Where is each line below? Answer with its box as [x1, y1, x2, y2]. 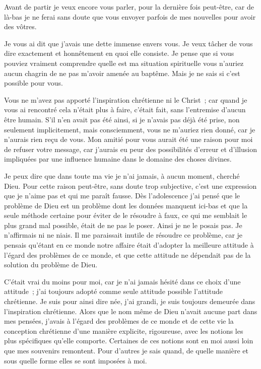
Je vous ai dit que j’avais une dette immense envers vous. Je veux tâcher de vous [4, 38, 253, 48]
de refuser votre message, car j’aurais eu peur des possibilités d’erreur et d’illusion [4, 143, 257, 154]
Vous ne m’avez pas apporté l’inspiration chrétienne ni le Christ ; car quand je [4, 94, 247, 105]
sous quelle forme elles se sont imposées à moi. [4, 355, 147, 365]
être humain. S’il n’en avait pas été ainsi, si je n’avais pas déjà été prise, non [4, 114, 240, 124]
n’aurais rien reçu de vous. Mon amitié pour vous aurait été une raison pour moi [4, 134, 253, 144]
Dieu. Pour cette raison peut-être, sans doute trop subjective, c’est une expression [4, 180, 257, 191]
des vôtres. [4, 21, 37, 32]
